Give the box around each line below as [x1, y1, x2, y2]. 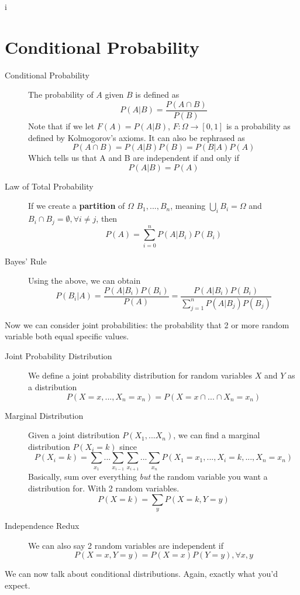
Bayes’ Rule [5, 254, 47, 267]
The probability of [28, 88, 94, 101]
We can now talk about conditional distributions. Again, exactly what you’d [5, 568, 278, 580]
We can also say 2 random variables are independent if [28, 539, 224, 551]
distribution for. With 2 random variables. [28, 481, 180, 494]
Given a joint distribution [28, 429, 120, 441]
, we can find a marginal [173, 429, 260, 441]
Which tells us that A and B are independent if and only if [28, 152, 239, 164]
